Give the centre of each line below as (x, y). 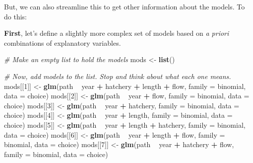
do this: (15, 16)
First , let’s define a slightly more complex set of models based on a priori (117, 33)
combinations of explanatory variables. (63, 42)
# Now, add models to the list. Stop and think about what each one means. (118, 76)
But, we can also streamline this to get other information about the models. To (125, 6)
